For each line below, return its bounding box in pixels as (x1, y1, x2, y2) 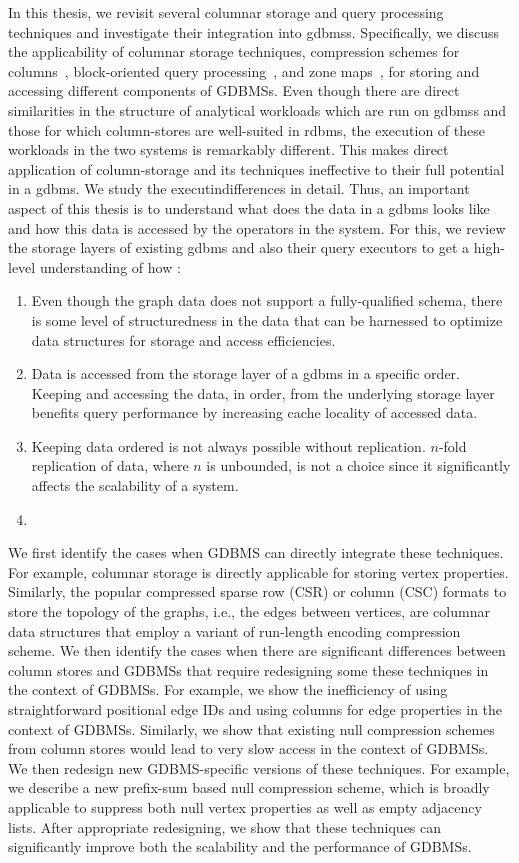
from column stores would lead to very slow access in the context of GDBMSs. (8, 738, 489, 759)
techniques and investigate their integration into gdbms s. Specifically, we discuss (8, 21, 500, 42)
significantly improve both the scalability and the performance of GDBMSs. (8, 836, 472, 857)
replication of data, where (31, 455, 189, 476)
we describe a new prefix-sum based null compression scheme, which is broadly (8, 777, 490, 798)
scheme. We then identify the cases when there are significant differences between (8, 640, 506, 661)
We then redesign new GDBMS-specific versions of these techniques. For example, (8, 757, 510, 778)
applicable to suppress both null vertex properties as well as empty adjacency (8, 796, 482, 817)
